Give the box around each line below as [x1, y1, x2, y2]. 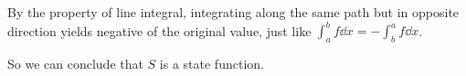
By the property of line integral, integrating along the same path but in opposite [7, 3, 460, 21]
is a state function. [159, 53, 264, 72]
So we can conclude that [7, 53, 143, 72]
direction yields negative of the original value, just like [7, 21, 312, 40]
